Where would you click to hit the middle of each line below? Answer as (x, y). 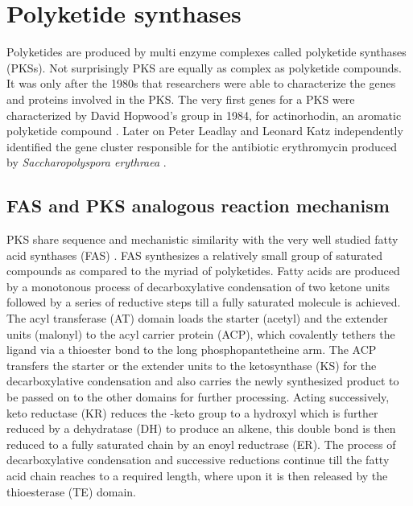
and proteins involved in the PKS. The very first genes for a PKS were (181, 99)
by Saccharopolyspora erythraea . (87, 162)
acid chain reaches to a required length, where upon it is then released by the (197, 475)
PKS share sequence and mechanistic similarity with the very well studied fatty (202, 239)
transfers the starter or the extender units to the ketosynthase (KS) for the (192, 365)
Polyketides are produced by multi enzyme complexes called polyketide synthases (206, 52)
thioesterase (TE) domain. (71, 491)
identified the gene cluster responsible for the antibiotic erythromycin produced (202, 146)
